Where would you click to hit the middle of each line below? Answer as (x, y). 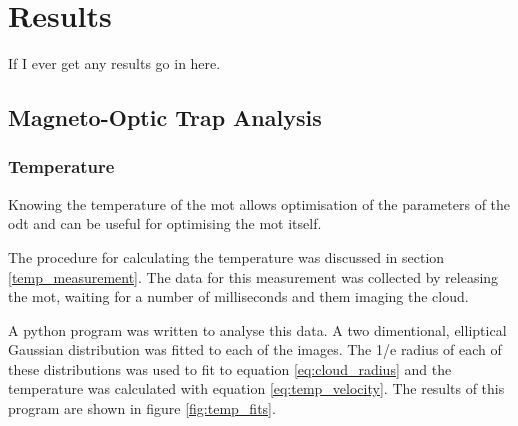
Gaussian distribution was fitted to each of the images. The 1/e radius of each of (255, 349)
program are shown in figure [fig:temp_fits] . (142, 408)
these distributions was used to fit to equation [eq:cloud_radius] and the (230, 368)
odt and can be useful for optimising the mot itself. (165, 223)
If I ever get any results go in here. (114, 63)
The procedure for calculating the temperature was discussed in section (226, 256)
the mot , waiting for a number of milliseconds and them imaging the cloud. (238, 296)
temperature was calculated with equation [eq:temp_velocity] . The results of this (256, 388)
